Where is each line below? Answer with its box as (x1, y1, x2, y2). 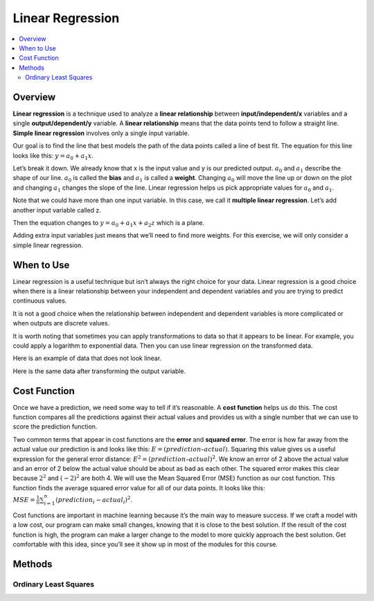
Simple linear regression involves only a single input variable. (12, 129, 190, 137)
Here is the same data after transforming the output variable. (12, 367, 186, 375)
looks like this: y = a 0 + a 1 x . (12, 151, 93, 161)
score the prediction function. (12, 422, 98, 431)
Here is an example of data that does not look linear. (12, 354, 162, 363)
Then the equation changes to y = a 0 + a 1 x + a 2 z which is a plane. (12, 218, 204, 228)
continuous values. (12, 296, 67, 305)
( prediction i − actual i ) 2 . (55, 495, 133, 505)
